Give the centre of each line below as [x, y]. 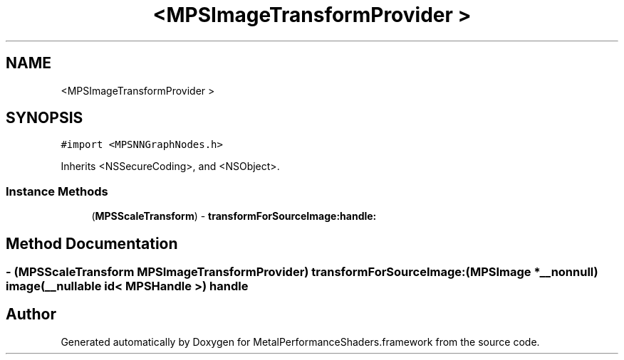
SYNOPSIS [45, 118]
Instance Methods [57, 191]
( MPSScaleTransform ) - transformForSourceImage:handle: [234, 216]
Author [31, 314]
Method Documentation [92, 243]
